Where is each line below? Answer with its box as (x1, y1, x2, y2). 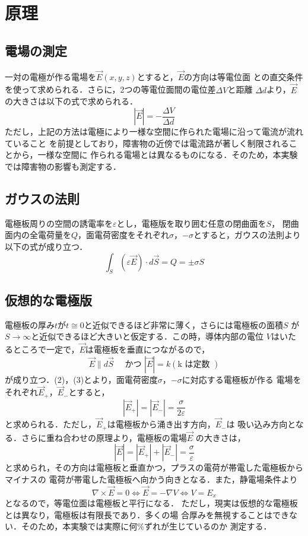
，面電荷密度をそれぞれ (78, 229, 170, 241)
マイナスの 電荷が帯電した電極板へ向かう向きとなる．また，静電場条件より (5, 472, 298, 485)
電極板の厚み (5, 318, 55, 331)
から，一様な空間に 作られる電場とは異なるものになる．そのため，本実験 (12, 148, 298, 161)
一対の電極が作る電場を (5, 70, 96, 83)
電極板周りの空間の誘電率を (5, 217, 113, 229)
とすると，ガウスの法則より (193, 229, 301, 241)
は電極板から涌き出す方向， (107, 418, 215, 430)
